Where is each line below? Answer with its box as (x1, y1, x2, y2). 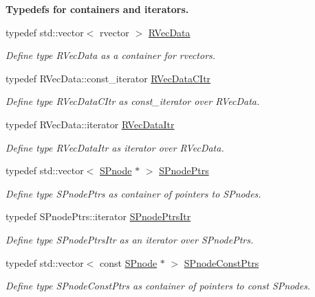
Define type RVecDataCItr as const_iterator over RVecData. (6, 94, 260, 108)
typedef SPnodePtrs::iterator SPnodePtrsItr (6, 209, 191, 224)
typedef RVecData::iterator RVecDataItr (6, 117, 175, 131)
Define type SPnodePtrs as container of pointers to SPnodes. (6, 186, 261, 200)
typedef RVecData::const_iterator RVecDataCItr (6, 71, 211, 85)
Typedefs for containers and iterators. (6, 2, 189, 16)
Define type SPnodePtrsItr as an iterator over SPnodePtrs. (6, 232, 254, 246)
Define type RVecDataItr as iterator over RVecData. (6, 140, 224, 154)
